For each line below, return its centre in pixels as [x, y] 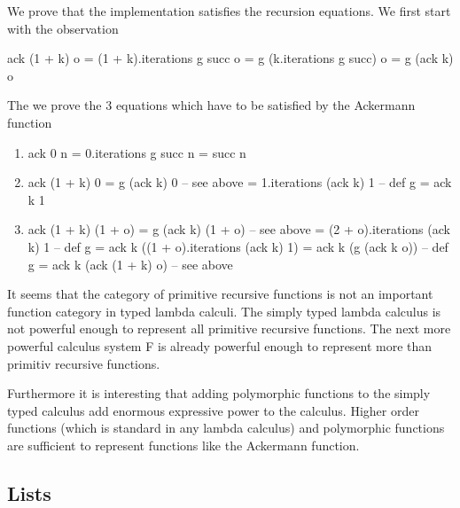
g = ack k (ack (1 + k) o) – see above [130, 264]
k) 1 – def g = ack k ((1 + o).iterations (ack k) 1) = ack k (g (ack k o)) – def [238, 246]
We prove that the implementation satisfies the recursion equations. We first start [229, 11]
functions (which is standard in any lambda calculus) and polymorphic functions [226, 428]
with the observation [63, 28]
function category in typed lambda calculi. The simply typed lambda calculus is [224, 311]
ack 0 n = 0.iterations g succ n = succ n [137, 152]
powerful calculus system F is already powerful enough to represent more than [220, 345]
